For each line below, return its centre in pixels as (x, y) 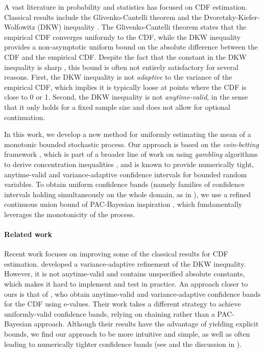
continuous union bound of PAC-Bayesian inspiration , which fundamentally (123, 204)
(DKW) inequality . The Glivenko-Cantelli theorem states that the (142, 27)
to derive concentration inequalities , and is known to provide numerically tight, (129, 164)
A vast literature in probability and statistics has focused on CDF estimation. (126, 7)
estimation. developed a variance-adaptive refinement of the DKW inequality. (125, 263)
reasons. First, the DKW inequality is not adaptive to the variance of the (118, 77)
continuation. (25, 117)
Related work (28, 234)
